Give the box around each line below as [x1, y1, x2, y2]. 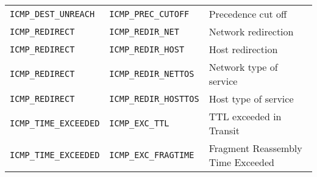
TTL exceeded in [208, 109, 282, 123]
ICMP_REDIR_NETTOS [109, 69, 194, 79]
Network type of [208, 60, 278, 74]
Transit [208, 123, 240, 137]
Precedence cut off [208, 7, 287, 21]
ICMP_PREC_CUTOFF [109, 9, 190, 19]
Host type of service [208, 92, 294, 106]
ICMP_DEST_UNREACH [10, 9, 95, 19]
